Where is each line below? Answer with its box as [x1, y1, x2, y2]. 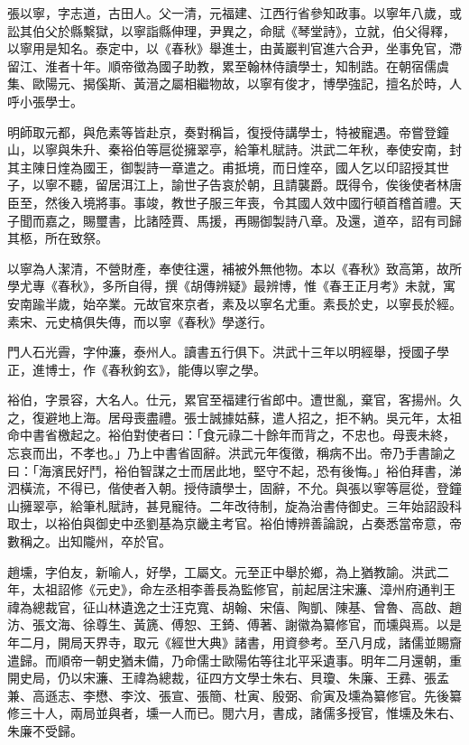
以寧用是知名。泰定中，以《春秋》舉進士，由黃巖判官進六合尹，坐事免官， [7, 39, 449, 58]
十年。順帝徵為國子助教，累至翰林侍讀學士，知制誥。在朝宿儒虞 [69, 56, 449, 75]
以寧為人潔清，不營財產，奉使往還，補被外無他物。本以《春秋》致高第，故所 [7, 258, 462, 277]
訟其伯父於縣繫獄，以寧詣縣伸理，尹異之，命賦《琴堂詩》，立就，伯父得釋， [7, 21, 455, 40]
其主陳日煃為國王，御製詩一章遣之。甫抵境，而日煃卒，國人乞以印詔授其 [7, 157, 437, 176]
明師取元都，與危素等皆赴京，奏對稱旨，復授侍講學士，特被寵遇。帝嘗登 [7, 122, 437, 141]
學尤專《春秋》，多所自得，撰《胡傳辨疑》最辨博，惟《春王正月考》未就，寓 [7, 276, 455, 295]
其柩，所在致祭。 [7, 228, 108, 247]
